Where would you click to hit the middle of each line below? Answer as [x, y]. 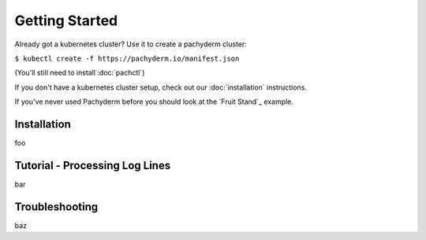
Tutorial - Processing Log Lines [93, 165]
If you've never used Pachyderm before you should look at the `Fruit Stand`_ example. [154, 102]
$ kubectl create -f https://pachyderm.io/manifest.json [127, 58]
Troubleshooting [56, 207]
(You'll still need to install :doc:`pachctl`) [80, 73]
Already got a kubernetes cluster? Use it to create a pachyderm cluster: [131, 44]
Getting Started [66, 20]
